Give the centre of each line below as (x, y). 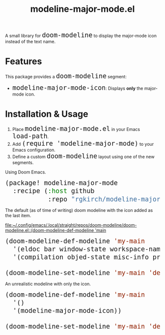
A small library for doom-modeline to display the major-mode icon (81, 35)
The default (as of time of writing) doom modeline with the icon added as (79, 210)
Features (24, 61)
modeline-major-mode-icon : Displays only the (78, 88)
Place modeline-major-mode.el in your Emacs (76, 129)
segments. (23, 163)
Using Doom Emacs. (26, 172)
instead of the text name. (30, 42)
